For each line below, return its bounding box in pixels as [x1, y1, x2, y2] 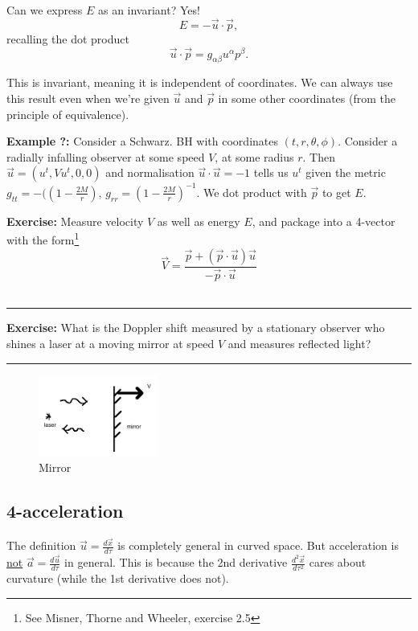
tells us [253, 164, 289, 181]
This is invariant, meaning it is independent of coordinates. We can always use [6, 74, 393, 91]
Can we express [6, 2, 83, 18]
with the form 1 [6, 229, 80, 248]
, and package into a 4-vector [252, 212, 395, 229]
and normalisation [105, 164, 195, 181]
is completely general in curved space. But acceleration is [117, 537, 399, 554]
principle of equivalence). [6, 105, 129, 122]
